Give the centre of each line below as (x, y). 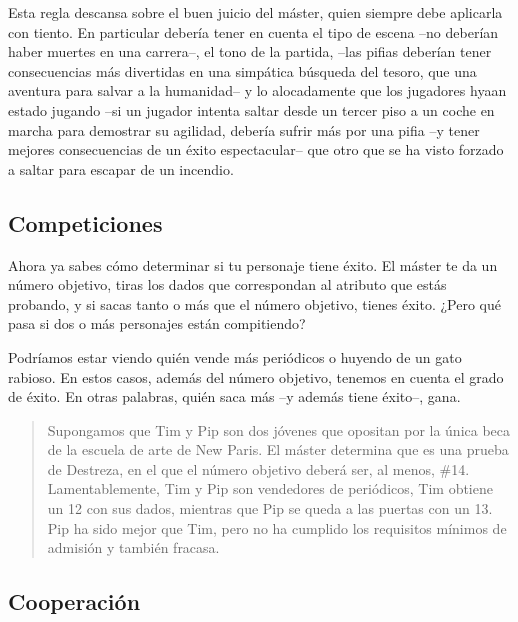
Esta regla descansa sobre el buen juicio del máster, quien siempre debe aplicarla (255, 12)
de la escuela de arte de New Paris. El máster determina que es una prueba (278, 449)
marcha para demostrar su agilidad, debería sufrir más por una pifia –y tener (244, 129)
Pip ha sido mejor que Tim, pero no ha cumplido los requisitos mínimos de (277, 527)
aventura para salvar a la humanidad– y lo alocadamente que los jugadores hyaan (257, 90)
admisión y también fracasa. (133, 547)
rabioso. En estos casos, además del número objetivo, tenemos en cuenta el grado (256, 376)
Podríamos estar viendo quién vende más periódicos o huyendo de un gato (235, 356)
